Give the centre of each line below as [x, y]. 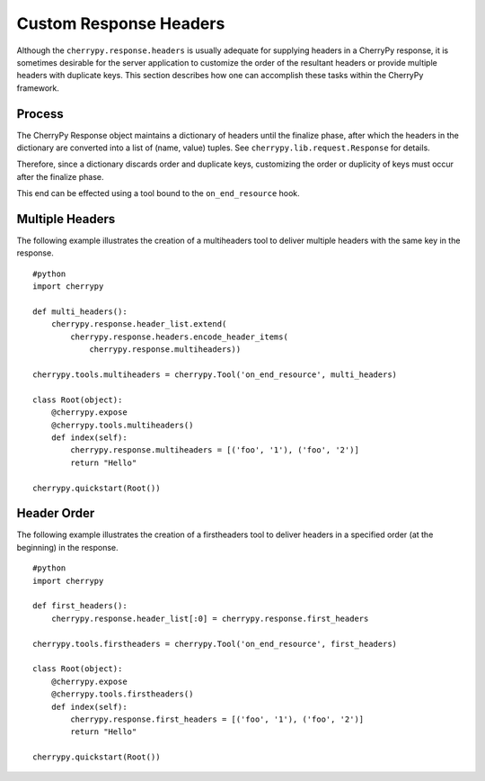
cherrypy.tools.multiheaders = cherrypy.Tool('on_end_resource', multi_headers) [215, 375]
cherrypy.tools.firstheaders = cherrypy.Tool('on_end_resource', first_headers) [215, 644]
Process [40, 114]
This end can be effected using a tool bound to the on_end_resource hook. [158, 193]
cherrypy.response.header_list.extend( [139, 324]
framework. [38, 88]
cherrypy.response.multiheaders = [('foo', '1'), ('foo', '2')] [215, 450]
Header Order [56, 513]
